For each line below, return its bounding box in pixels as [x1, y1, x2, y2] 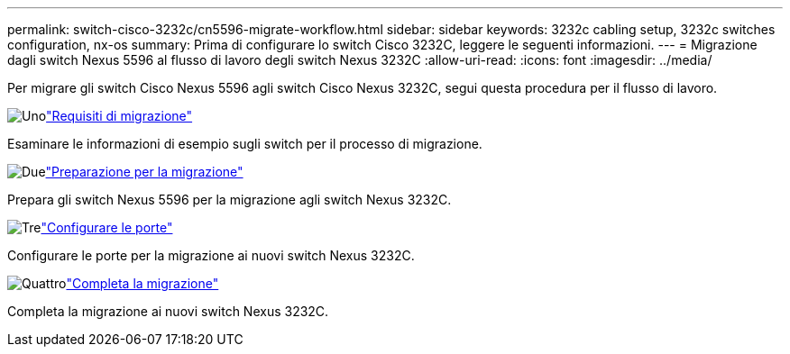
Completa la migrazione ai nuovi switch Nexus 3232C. [7, 304, 329, 319]
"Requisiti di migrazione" [46, 108, 193, 123]
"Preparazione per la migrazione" [45, 164, 243, 179]
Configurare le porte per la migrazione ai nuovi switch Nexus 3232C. [7, 248, 415, 263]
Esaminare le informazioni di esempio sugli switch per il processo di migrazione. [7, 136, 482, 151]
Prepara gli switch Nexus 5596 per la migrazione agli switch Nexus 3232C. [7, 192, 452, 207]
